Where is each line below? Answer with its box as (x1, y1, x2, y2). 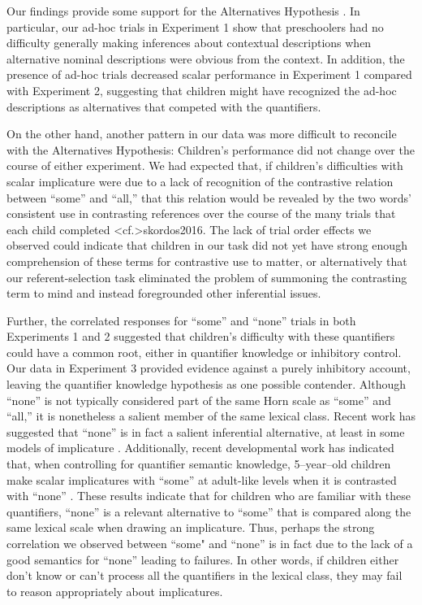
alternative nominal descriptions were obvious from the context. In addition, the (6, 50, 405, 67)
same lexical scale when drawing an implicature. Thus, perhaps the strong (6, 519, 375, 536)
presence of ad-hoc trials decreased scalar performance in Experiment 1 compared (6, 66, 412, 83)
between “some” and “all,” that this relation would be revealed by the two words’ (6, 189, 411, 206)
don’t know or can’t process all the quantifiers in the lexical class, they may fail (6, 567, 403, 584)
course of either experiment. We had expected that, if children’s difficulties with (6, 157, 403, 174)
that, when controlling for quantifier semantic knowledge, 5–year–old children (6, 455, 391, 472)
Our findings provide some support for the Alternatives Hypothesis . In (6, 2, 360, 19)
